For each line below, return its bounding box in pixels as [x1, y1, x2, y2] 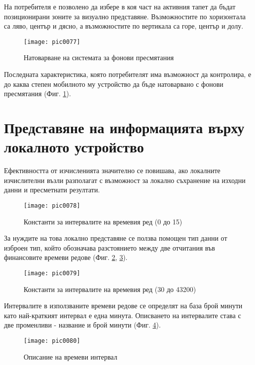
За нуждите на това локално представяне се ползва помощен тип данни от [4, 233, 227, 243]
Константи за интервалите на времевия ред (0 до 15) [24, 216, 182, 226]
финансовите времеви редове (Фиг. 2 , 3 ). [4, 252, 128, 262]
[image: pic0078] [24, 202, 80, 209]
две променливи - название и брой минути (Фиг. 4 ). [4, 320, 161, 330]
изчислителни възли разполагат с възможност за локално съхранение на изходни [4, 175, 246, 185]
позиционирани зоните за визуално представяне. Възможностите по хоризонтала [4, 11, 246, 21]
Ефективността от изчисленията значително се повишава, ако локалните [4, 165, 220, 176]
